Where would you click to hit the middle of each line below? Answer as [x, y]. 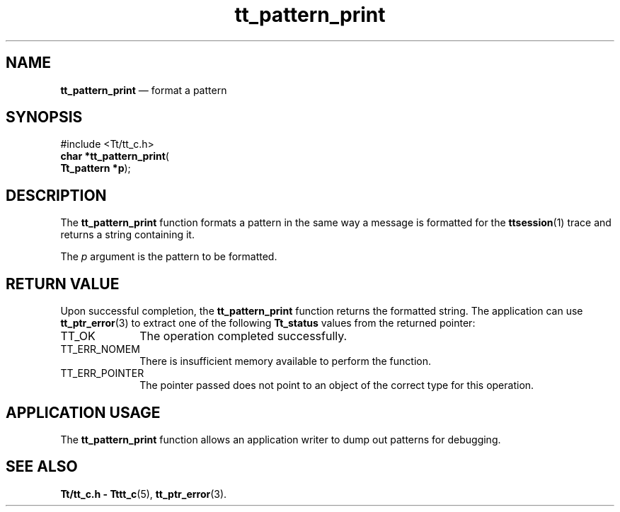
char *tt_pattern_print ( [115, 156]
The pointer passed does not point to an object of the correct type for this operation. [337, 385]
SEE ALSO [42, 467]
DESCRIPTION [56, 195]
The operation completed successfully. [243, 336]
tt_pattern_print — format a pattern [144, 90]
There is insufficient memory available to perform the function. [286, 361]
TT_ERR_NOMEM [100, 349]
